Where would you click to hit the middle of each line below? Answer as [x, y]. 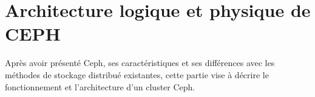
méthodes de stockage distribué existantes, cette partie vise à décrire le [137, 74]
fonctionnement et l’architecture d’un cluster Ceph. [100, 86]
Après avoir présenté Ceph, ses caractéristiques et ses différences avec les [140, 63]
